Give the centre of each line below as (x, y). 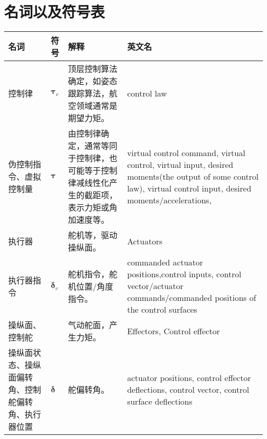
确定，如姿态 (93, 81)
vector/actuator (155, 286)
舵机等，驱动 (93, 235)
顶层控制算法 (93, 69)
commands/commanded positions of (192, 298)
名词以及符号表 (55, 12)
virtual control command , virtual (186, 152)
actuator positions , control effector (189, 377)
